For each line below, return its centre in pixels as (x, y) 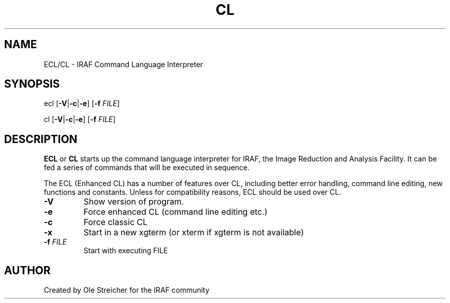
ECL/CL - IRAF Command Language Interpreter (124, 64)
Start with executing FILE (126, 251)
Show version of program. (134, 202)
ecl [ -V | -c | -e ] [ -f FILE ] (82, 104)
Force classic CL (116, 222)
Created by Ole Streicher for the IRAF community (127, 290)
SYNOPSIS (32, 84)
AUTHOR (27, 270)
